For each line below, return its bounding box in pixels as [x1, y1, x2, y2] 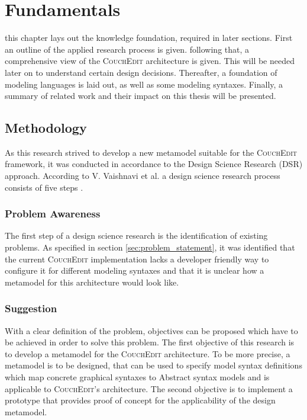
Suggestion [5, 301, 57, 316]
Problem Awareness [5, 206, 101, 221]
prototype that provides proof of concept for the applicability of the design [5, 394, 276, 406]
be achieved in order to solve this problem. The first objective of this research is [5, 336, 295, 348]
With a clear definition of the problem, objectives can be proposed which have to [5, 324, 298, 336]
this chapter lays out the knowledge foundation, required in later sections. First [5, 31, 293, 44]
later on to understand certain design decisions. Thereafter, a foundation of [5, 66, 277, 78]
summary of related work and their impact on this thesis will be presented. [5, 89, 276, 102]
